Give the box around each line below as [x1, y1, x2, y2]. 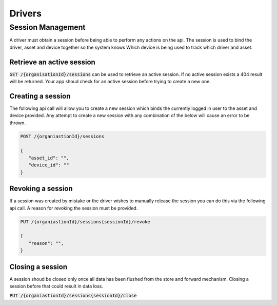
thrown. [9, 120, 26, 126]
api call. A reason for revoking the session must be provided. [9, 205, 138, 211]
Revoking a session [9, 184, 73, 193]
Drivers [9, 8, 42, 19]
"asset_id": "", [28, 155, 69, 161]
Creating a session [9, 91, 71, 100]
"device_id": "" [28, 162, 69, 168]
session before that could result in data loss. [9, 283, 104, 290]
